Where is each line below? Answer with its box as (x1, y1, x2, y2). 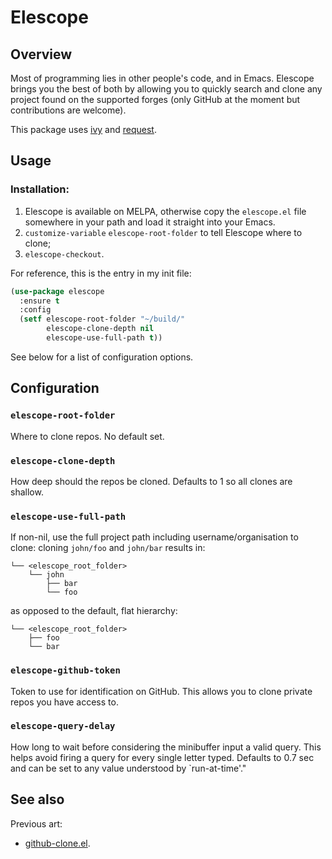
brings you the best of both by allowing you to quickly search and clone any (10, 83, 323, 95)
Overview (10, 46, 73, 63)
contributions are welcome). (10, 104, 127, 116)
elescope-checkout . (24, 247, 105, 260)
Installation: (10, 182, 70, 196)
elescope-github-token (10, 665, 121, 676)
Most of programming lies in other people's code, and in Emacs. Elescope (10, 72, 315, 84)
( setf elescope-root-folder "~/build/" (19, 314, 186, 325)
